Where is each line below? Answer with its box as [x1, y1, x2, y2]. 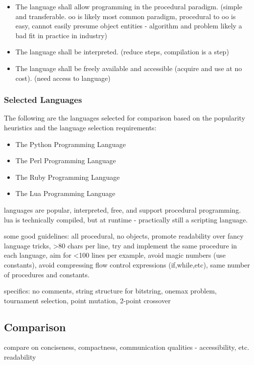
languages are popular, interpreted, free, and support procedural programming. [4, 204, 241, 215]
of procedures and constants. [4, 269, 90, 279]
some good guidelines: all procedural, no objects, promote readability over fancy [4, 231, 244, 241]
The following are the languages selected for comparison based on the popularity [4, 113, 245, 123]
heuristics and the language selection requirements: [4, 122, 157, 132]
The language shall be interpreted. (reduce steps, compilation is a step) [15, 47, 229, 57]
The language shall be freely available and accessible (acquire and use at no [15, 63, 242, 73]
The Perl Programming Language [15, 155, 116, 166]
